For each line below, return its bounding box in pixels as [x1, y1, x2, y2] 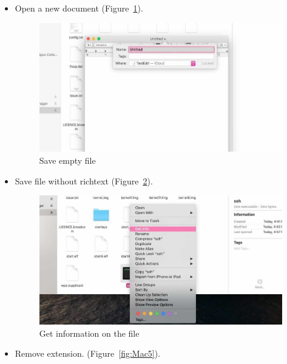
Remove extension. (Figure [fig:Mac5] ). [15, 347, 161, 360]
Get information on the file [39, 326, 140, 339]
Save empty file [39, 153, 96, 166]
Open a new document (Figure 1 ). [15, 2, 143, 14]
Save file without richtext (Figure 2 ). [15, 174, 153, 187]
